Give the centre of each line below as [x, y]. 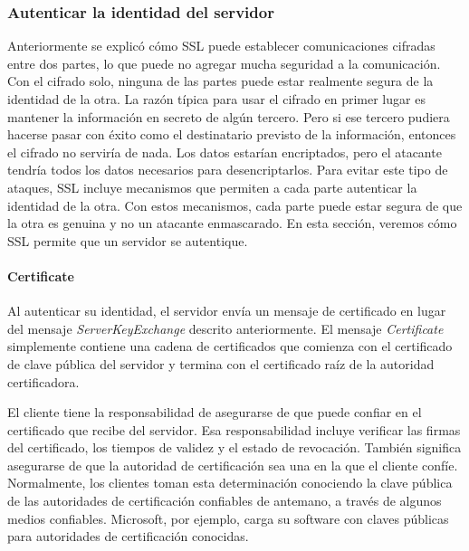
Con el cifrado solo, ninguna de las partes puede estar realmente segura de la [220, 81]
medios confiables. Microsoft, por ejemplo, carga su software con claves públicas [228, 518]
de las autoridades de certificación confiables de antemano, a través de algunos [225, 501]
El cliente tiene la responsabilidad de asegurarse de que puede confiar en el [215, 412]
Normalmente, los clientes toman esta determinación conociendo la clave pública [230, 483]
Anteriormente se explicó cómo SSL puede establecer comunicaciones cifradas [221, 46]
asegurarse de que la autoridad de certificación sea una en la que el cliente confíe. [233, 465]
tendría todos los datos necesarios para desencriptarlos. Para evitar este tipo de [228, 170]
